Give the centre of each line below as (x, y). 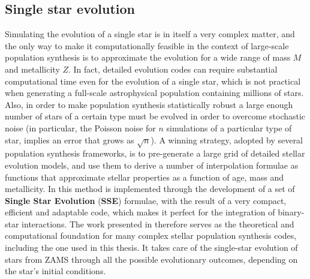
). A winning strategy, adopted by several (227, 139)
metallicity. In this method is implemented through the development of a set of (150, 189)
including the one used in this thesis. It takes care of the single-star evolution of (151, 247)
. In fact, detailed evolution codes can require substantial (173, 69)
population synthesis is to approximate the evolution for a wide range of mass (148, 57)
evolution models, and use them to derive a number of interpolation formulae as (152, 165)
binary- (291, 212)
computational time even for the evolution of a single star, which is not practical (153, 81)
